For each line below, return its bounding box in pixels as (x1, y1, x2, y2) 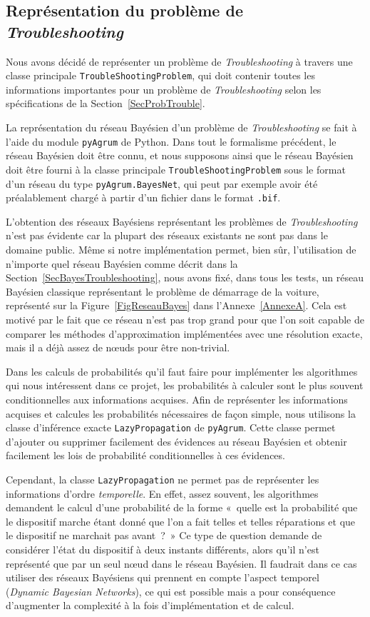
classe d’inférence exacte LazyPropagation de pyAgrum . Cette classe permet (6, 420, 336, 435)
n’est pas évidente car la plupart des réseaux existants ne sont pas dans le (6, 228, 328, 243)
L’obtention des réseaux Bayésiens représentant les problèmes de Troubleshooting (6, 214, 358, 229)
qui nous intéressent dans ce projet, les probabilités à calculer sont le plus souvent (6, 378, 364, 393)
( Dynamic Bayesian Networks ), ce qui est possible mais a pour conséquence (6, 583, 336, 598)
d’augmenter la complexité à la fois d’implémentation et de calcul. (6, 598, 294, 613)
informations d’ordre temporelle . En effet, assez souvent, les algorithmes (6, 486, 319, 501)
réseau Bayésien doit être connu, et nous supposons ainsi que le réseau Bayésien (6, 148, 354, 163)
